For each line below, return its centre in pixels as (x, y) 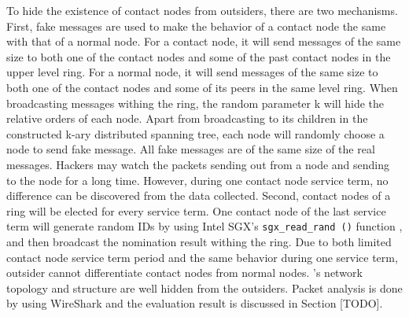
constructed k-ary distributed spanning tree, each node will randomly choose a (195, 133)
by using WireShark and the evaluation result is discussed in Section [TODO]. (195, 303)
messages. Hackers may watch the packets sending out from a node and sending (198, 164)
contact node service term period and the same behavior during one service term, (202, 257)
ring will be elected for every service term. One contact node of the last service (196, 210)
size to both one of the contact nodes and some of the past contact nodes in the (199, 56)
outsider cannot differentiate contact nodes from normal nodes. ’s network (184, 273)
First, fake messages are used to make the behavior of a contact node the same (196, 26)
